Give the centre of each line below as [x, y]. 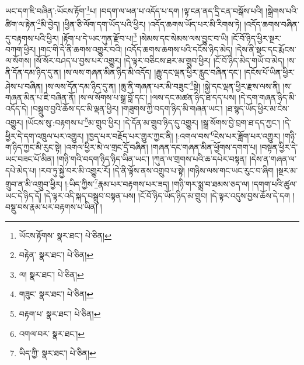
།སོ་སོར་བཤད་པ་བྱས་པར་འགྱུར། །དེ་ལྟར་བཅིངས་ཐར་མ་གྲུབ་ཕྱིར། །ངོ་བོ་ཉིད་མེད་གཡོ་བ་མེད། [159, 61]
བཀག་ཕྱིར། [21, 49]
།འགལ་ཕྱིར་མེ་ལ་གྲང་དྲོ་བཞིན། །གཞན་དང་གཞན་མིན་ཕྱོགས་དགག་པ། [161, 147]
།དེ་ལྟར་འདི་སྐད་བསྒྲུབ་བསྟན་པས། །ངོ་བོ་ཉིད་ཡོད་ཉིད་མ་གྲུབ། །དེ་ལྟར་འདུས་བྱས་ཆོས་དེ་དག [167, 195]
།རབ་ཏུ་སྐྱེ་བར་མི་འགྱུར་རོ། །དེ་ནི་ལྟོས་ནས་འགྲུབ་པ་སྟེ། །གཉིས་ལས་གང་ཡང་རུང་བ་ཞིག [156, 170]
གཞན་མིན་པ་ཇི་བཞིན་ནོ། [41, 97]
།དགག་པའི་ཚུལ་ [275, 183]
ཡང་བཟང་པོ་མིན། [30, 159]
